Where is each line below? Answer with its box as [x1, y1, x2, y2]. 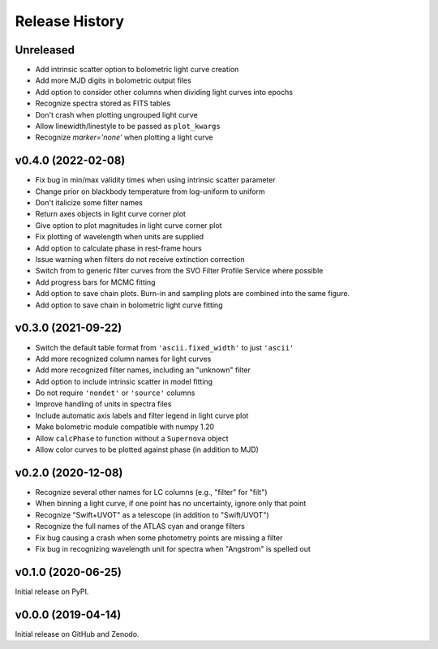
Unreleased [15, 43, 75, 57]
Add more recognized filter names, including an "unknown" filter [35, 365, 251, 375]
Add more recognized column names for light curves [35, 354, 212, 363]
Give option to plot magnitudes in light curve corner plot [35, 220, 222, 230]
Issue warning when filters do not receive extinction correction [35, 255, 245, 264]
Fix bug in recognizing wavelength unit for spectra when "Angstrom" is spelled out [35, 544, 311, 553]
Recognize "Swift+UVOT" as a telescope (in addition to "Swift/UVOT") [35, 509, 269, 519]
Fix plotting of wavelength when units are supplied [35, 232, 204, 242]
